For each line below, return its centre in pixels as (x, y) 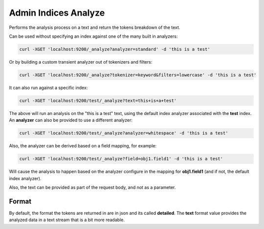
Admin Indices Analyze (57, 13)
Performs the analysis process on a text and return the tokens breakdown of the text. (95, 27)
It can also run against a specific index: (48, 88)
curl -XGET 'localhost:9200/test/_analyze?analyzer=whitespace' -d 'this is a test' (124, 133)
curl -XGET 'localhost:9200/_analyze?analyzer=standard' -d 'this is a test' (115, 49)
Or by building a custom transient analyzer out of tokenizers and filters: (81, 62)
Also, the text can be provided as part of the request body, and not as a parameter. (92, 187)
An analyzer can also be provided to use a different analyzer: (71, 120)
